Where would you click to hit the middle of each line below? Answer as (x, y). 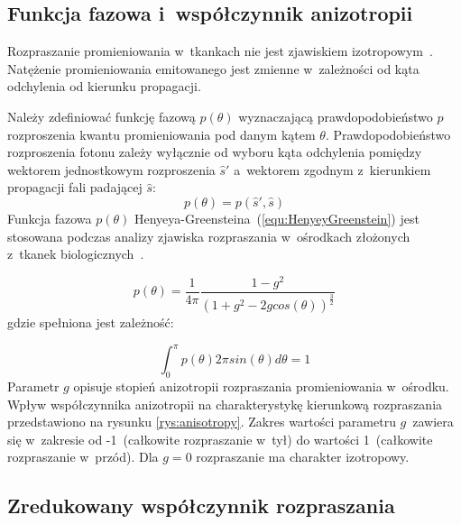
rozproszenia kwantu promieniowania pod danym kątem (161, 134)
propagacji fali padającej (75, 187)
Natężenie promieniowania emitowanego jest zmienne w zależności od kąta (213, 68)
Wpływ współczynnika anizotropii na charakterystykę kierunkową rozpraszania (225, 404)
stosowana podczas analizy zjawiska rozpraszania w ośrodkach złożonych (209, 236)
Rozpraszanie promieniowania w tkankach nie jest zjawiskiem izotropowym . (220, 51)
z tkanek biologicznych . (76, 254)
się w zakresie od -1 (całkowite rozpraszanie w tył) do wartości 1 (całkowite (220, 439)
